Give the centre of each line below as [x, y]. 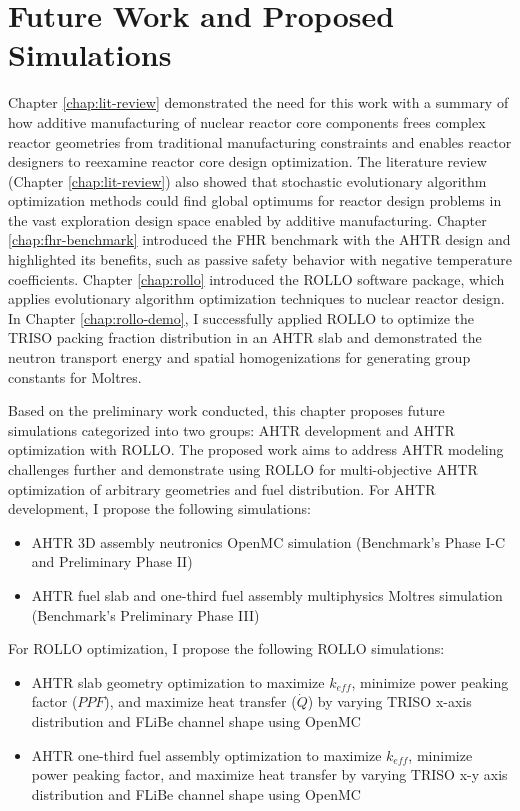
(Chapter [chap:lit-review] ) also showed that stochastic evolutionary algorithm [247, 180]
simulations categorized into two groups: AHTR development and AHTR [231, 429]
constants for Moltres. [75, 376]
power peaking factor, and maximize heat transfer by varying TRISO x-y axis [269, 774]
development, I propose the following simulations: [159, 508]
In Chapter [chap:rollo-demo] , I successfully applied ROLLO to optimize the [241, 317]
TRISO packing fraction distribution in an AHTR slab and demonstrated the [245, 337]
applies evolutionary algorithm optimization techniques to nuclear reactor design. [256, 298]
